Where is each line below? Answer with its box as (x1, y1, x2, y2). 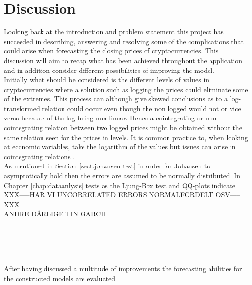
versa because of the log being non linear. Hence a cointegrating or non (4, 113, 217, 123)
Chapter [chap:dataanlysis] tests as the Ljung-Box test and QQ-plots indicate (4, 180, 235, 190)
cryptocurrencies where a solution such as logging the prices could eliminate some (4, 84, 248, 94)
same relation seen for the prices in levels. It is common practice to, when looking (4, 132, 248, 142)
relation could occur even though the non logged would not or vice (42, 103, 241, 113)
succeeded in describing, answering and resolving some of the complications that (4, 36, 244, 46)
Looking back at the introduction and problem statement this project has (4, 26, 224, 37)
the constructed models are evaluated (4, 273, 116, 283)
